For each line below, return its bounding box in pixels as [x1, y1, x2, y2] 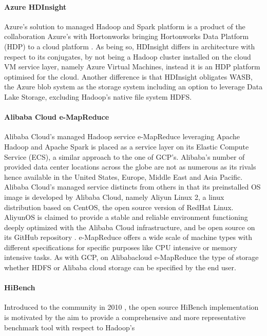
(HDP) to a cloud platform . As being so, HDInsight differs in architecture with [4, 41, 255, 51]
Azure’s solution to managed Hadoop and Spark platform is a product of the [4, 21, 245, 31]
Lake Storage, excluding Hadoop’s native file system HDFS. [4, 91, 192, 102]
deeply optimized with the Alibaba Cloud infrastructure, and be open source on [4, 221, 255, 232]
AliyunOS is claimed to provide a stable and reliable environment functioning [4, 212, 248, 222]
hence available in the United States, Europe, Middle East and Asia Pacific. [4, 171, 243, 182]
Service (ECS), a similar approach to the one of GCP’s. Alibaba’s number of [4, 151, 245, 162]
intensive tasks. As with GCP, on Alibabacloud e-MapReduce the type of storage [4, 252, 259, 263]
